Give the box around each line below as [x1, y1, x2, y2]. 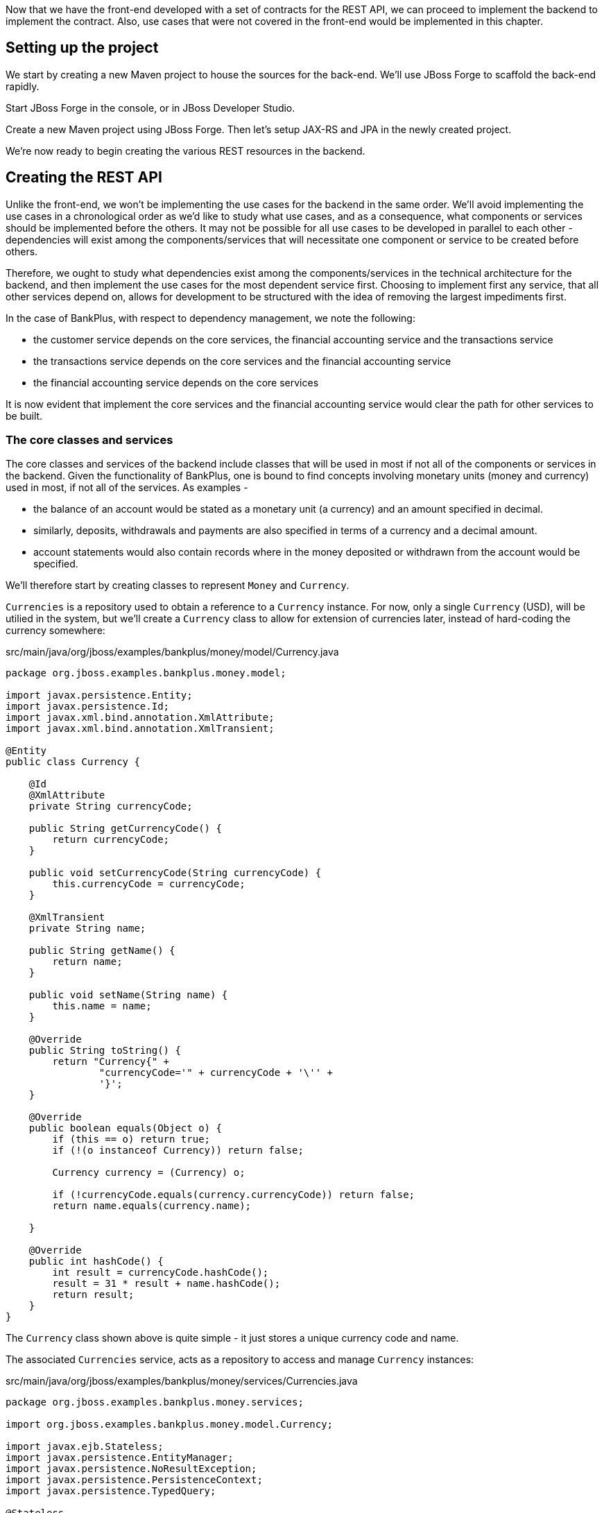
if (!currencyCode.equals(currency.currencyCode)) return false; [52, 1189, 415, 1201]
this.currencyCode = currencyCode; [52, 878, 245, 890]
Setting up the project [6, 39, 159, 57]
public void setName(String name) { [28, 989, 228, 1001]
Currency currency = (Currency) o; [52, 1167, 245, 1179]
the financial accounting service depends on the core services [33, 376, 319, 388]
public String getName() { [28, 945, 175, 957]
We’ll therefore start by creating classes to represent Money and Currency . [6, 579, 350, 592]
